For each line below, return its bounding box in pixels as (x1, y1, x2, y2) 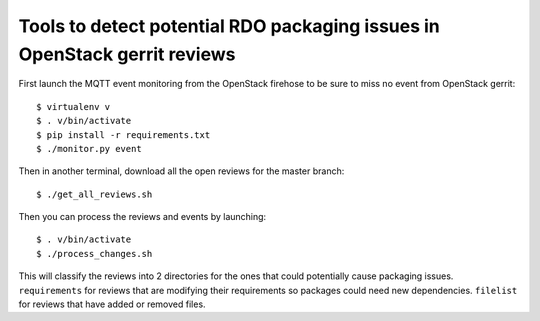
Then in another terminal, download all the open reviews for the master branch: (18, 165, 345, 177)
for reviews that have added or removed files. (18, 298, 206, 310)
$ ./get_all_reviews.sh (36, 188, 153, 200)
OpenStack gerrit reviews (18, 43, 236, 65)
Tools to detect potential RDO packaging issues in (18, 15, 440, 37)
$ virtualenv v (36, 101, 111, 112)
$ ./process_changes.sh (36, 248, 153, 259)
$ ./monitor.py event (36, 143, 142, 154)
